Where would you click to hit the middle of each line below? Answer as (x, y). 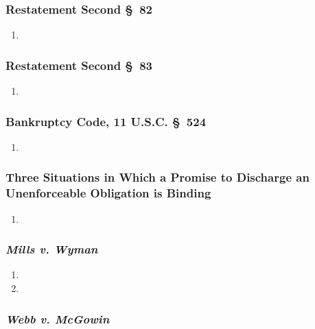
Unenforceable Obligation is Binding (108, 193)
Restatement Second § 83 (79, 65)
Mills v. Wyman (52, 249)
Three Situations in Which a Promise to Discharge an (157, 177)
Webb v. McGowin (58, 318)
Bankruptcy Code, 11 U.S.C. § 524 (106, 121)
